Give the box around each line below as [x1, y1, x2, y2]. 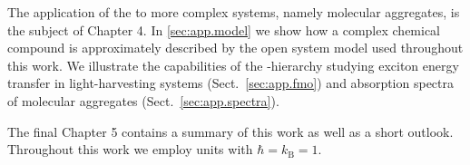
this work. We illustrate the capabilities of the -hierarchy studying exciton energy [7, 55, 459, 74]
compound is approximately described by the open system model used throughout [7, 38, 464, 57]
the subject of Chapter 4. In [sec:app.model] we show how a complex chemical [7, 20, 441, 39]
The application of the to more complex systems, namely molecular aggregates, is [7, 3, 460, 21]
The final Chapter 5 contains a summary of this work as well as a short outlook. [7, 121, 454, 141]
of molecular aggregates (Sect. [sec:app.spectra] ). [7, 91, 279, 110]
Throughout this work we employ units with [7, 140, 253, 159]
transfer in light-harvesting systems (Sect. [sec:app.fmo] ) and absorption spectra [7, 73, 455, 92]
